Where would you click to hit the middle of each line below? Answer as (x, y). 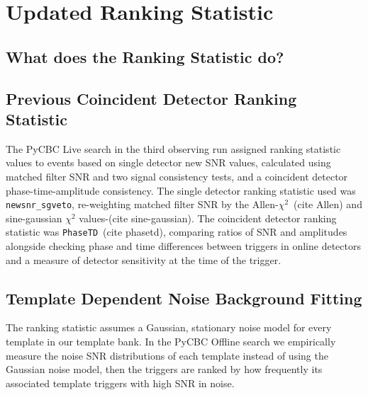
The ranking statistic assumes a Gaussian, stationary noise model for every (169, 327)
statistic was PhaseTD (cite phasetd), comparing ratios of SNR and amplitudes (177, 232)
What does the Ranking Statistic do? (145, 56)
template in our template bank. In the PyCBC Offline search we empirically (171, 342)
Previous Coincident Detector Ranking (151, 98)
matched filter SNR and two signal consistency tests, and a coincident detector (177, 176)
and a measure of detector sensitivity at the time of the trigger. (144, 259)
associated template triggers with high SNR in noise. (120, 383)
